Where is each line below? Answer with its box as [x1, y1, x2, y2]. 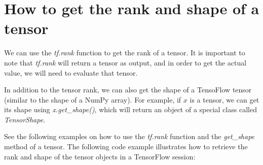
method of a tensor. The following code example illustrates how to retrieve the [4, 141, 248, 152]
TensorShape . [4, 114, 46, 124]
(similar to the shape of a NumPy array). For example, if [4, 94, 181, 105]
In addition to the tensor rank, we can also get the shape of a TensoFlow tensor [4, 84, 252, 95]
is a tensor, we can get [190, 94, 259, 105]
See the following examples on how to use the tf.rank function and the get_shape [4, 131, 255, 142]
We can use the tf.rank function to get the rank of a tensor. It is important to [4, 47, 245, 58]
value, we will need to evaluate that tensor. [4, 67, 138, 78]
